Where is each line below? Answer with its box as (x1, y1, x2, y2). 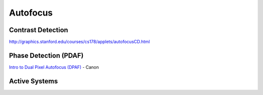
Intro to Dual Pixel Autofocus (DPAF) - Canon (9, 64, 99, 70)
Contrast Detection (9, 26, 68, 34)
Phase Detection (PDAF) (9, 51, 84, 59)
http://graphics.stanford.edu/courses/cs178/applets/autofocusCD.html (9, 39, 150, 45)
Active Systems (9, 77, 58, 85)
